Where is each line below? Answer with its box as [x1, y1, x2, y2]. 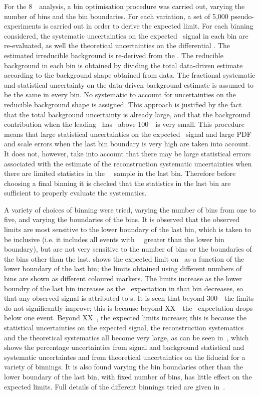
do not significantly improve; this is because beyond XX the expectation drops [4, 302, 253, 313]
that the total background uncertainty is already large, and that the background [4, 109, 250, 119]
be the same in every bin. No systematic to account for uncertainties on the [4, 89, 236, 100]
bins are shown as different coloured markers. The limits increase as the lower [4, 273, 242, 284]
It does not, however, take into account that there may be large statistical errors [4, 148, 251, 158]
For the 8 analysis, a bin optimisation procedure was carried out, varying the [4, 1, 245, 11]
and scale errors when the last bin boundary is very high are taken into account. [4, 138, 250, 149]
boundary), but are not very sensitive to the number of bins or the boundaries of [4, 244, 252, 254]
